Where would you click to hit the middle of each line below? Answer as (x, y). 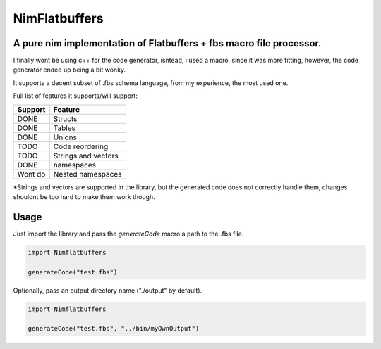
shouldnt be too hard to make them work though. (84, 197)
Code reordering (81, 146)
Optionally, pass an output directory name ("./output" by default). (108, 290)
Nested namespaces (87, 174)
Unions (65, 137)
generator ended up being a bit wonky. (69, 70)
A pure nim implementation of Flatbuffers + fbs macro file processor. (167, 43)
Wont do (31, 174)
